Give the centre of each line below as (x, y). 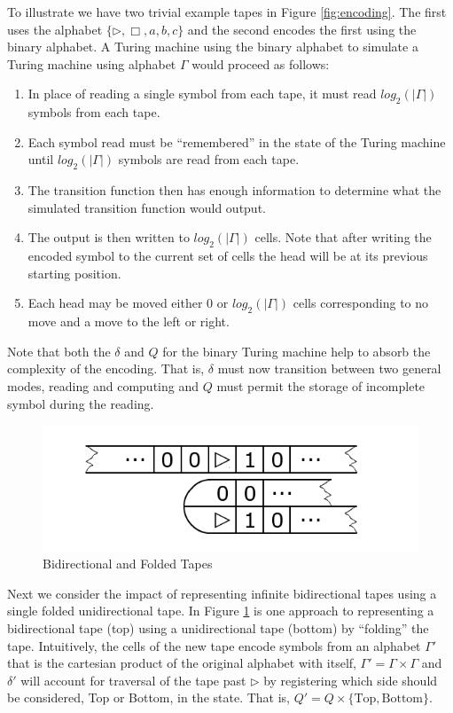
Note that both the (59, 351)
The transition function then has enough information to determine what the (234, 190)
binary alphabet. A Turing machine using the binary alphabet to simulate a (213, 47)
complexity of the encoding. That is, (106, 368)
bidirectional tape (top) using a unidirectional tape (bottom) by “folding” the (218, 628)
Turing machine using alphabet (92, 63)
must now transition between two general (329, 368)
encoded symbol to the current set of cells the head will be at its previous (228, 256)
